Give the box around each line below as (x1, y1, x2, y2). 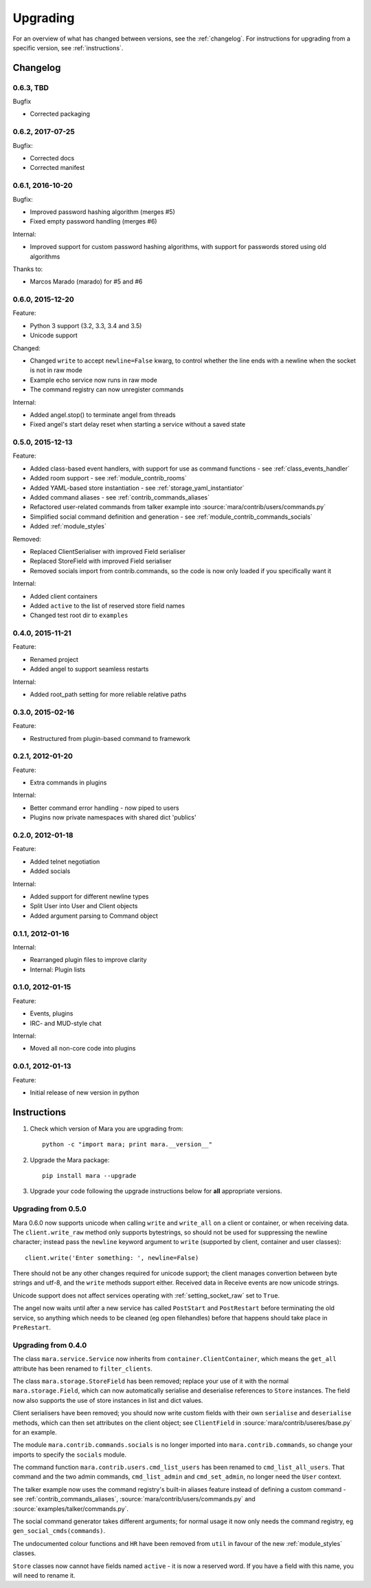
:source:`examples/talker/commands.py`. (12, 1504, 129, 1513)
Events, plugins (30, 1009, 74, 1018)
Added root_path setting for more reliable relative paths (30, 690, 187, 698)
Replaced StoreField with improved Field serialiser (30, 557, 172, 566)
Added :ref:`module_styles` (30, 522, 106, 530)
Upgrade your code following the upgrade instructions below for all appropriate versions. (30, 1187, 282, 1195)
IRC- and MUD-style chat (30, 1019, 102, 1027)
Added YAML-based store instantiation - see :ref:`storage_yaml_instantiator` (30, 484, 245, 492)
